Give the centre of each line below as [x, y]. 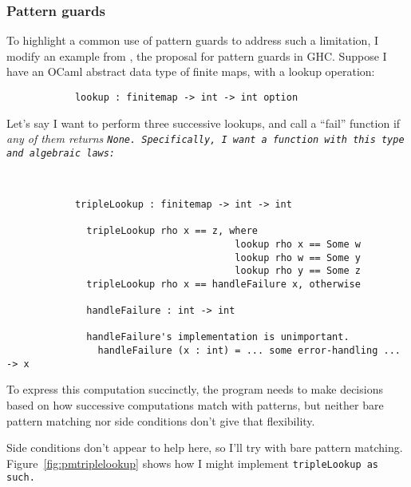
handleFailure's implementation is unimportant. [218, 337]
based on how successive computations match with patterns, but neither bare [195, 405]
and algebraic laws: [61, 153]
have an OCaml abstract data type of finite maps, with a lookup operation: [191, 71]
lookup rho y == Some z [298, 271]
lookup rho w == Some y [298, 257]
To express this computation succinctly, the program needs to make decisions [195, 389]
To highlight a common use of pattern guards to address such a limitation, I [193, 40]
